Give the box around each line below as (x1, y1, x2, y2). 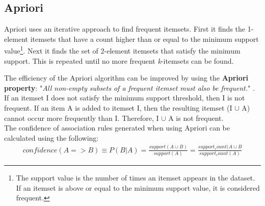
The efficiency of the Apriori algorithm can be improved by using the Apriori (4, 72, 248, 83)
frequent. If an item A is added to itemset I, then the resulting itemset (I (4, 102, 232, 113)
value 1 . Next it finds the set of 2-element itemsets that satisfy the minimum (4, 44, 241, 56)
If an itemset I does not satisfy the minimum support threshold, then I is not (4, 92, 245, 103)
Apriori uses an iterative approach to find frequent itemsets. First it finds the (4, 23, 246, 34)
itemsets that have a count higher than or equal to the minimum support (30, 33, 259, 44)
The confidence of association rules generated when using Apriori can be (4, 122, 230, 133)
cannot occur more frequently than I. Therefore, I (4, 112, 159, 123)
